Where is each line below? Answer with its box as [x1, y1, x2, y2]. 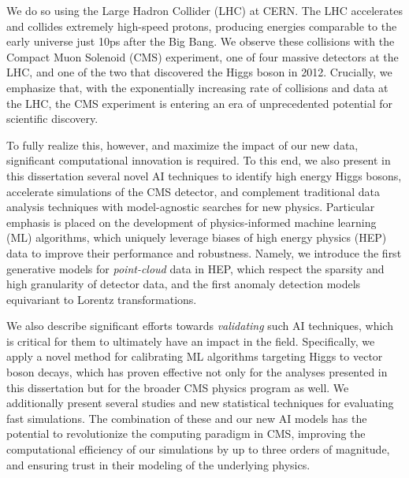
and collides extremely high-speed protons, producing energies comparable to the [6, 17, 397, 34]
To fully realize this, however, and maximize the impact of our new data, [6, 136, 359, 153]
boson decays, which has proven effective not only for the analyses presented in [6, 364, 388, 380]
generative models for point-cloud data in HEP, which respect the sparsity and [6, 260, 385, 276]
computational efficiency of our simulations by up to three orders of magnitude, [6, 441, 390, 458]
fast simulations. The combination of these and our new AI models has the [6, 409, 367, 426]
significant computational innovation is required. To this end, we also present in [6, 152, 391, 169]
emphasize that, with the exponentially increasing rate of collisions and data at [6, 79, 389, 95]
